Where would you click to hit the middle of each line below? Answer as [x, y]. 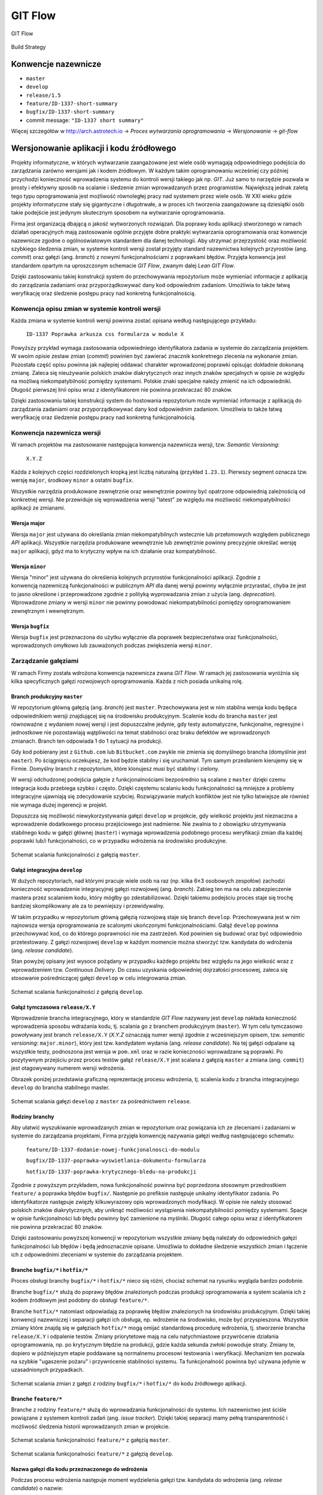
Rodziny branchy [33, 1116]
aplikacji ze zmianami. [38, 508]
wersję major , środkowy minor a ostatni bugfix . [72, 480]
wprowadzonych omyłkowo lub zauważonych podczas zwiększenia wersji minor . [112, 645]
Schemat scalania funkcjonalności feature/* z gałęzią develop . [92, 1454]
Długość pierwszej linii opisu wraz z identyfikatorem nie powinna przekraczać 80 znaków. [122, 389]
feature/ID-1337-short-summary [72, 104]
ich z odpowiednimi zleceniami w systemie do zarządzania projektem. [97, 1255]
